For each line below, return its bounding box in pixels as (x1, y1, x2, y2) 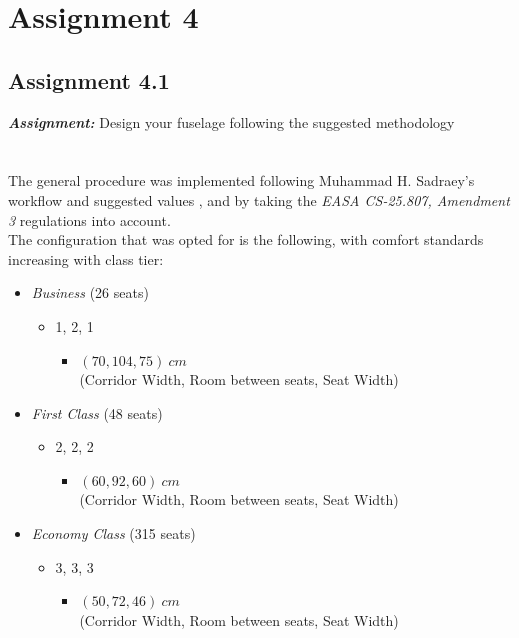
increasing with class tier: (8, 248, 164, 269)
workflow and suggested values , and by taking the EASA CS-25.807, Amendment (8, 189, 510, 210)
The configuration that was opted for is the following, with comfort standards (8, 229, 484, 250)
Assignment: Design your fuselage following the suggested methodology (8, 111, 455, 132)
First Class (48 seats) (31, 402, 163, 423)
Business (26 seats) (31, 282, 149, 303)
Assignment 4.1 (8, 64, 170, 95)
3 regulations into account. (8, 209, 171, 230)
